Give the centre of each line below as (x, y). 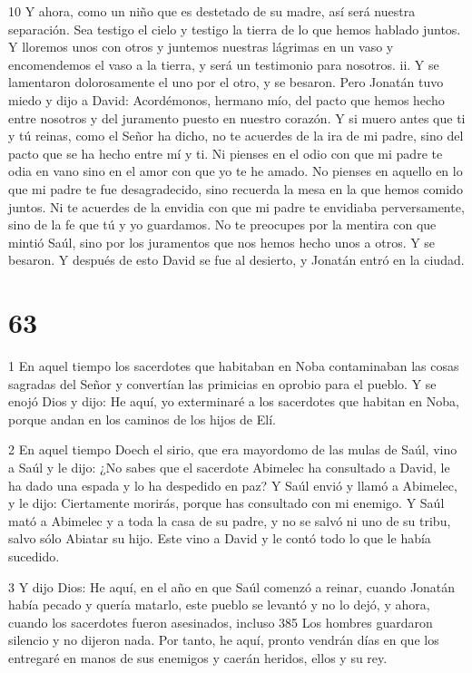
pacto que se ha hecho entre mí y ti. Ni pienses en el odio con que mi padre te (226, 153)
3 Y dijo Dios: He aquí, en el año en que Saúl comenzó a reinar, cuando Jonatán (232, 586)
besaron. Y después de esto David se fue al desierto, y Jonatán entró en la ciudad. (236, 260)
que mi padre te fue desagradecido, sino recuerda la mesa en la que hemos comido (236, 188)
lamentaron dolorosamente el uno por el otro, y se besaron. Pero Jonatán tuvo (226, 82)
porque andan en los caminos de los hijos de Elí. (142, 419)
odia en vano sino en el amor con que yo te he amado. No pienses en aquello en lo (236, 171)
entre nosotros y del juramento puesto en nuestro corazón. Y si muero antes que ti (237, 117)
